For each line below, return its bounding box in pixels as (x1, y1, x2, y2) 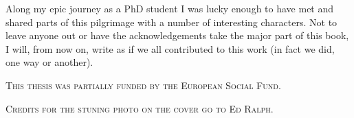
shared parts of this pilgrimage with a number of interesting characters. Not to (5, 14, 338, 29)
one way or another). (5, 55, 93, 69)
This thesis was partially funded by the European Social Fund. (5, 78, 281, 92)
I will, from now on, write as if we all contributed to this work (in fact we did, (5, 41, 335, 56)
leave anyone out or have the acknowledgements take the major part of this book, (5, 28, 349, 43)
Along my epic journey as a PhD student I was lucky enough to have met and (5, 1, 334, 15)
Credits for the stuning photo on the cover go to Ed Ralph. (5, 101, 274, 115)
